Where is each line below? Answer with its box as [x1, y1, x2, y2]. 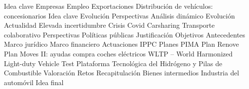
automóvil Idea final [4, 77, 64, 87]
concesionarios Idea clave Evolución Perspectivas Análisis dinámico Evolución [4, 10, 235, 20]
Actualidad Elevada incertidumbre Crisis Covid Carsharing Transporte [4, 20, 215, 30]
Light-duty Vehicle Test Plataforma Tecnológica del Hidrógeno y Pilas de [4, 58, 223, 68]
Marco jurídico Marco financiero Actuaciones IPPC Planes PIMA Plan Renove [4, 39, 239, 49]
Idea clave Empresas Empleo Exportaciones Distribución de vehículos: [4, 1, 213, 11]
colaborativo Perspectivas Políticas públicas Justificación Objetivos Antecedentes [4, 29, 246, 39]
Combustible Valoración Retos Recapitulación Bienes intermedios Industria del [4, 68, 239, 78]
